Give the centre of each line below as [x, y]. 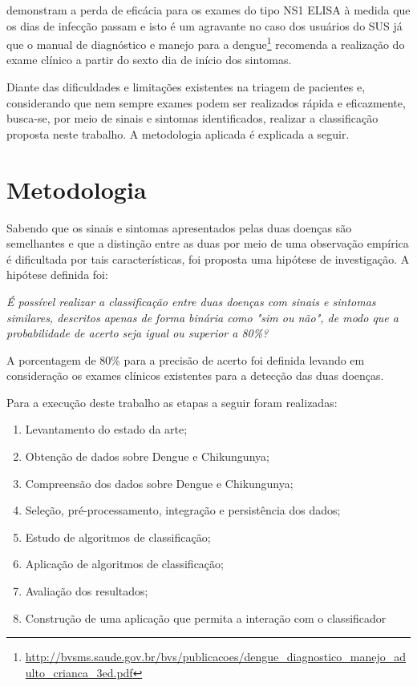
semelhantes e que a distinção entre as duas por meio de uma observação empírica [208, 243]
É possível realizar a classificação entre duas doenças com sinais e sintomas [191, 301]
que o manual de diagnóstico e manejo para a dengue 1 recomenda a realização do [206, 43]
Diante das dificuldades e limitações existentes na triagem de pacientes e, [186, 87]
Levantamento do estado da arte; [106, 429]
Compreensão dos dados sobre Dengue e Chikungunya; [159, 483]
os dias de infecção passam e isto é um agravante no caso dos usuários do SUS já [204, 25]
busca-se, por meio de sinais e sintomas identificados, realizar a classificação [192, 118]
